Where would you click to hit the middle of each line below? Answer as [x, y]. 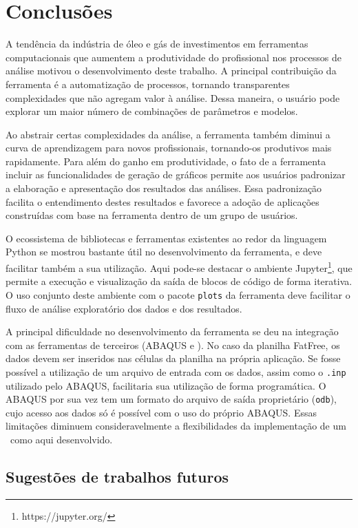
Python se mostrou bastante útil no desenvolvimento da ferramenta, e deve [164, 252]
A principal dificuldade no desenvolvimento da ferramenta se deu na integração [172, 331]
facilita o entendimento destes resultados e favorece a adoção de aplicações [162, 201]
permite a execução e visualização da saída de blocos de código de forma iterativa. [179, 281]
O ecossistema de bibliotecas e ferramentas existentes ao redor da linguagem [166, 238]
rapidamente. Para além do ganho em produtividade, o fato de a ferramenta [166, 161]
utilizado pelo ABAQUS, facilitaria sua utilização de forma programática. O [166, 385]
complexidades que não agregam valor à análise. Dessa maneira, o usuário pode [173, 97]
